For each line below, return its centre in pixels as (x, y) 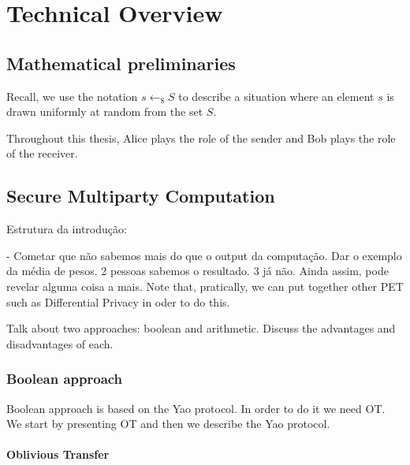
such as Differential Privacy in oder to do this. (118, 301)
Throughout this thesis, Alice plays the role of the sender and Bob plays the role (201, 138)
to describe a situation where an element (276, 96)
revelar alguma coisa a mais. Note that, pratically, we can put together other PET (205, 286)
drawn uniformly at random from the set (105, 112)
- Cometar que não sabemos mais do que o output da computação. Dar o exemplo (204, 255)
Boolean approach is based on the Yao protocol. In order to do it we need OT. (196, 408)
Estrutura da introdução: (67, 229)
